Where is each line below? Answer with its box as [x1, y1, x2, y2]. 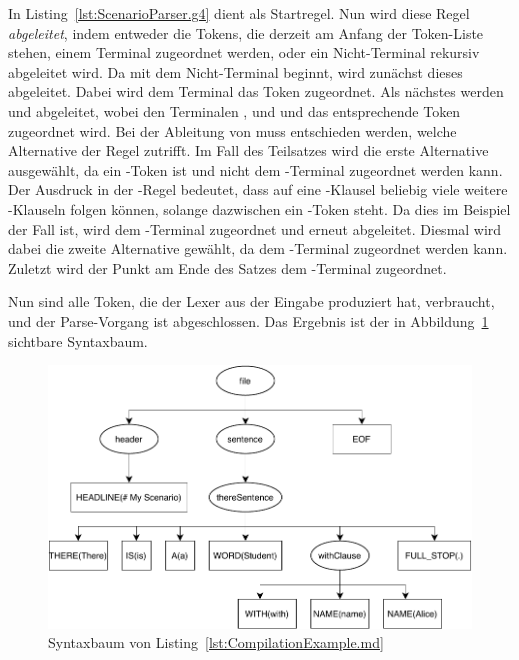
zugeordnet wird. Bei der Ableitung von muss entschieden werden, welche [8, 120, 457, 141]
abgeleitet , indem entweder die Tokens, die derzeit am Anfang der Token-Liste [8, 22, 484, 43]
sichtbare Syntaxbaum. [8, 330, 148, 351]
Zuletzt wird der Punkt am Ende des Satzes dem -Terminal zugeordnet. [8, 257, 447, 278]
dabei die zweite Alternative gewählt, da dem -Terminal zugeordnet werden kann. [8, 238, 508, 259]
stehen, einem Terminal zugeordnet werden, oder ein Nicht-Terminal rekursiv [8, 42, 480, 63]
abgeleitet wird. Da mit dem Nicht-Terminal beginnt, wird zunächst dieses [8, 61, 463, 82]
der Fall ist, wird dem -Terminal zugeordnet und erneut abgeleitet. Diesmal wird [8, 218, 502, 239]
